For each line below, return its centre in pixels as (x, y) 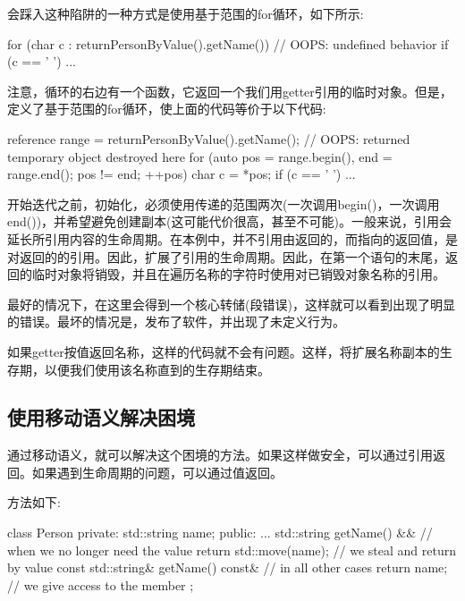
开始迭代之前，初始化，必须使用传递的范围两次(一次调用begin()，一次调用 (224, 203)
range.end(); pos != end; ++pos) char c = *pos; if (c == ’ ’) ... (182, 174)
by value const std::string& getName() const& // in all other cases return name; (228, 567)
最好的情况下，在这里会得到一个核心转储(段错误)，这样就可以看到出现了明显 (231, 304)
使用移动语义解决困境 (101, 417)
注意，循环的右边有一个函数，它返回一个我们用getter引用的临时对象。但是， (230, 91)
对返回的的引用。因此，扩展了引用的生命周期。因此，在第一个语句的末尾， (226, 256)
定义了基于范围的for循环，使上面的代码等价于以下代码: (167, 109)
